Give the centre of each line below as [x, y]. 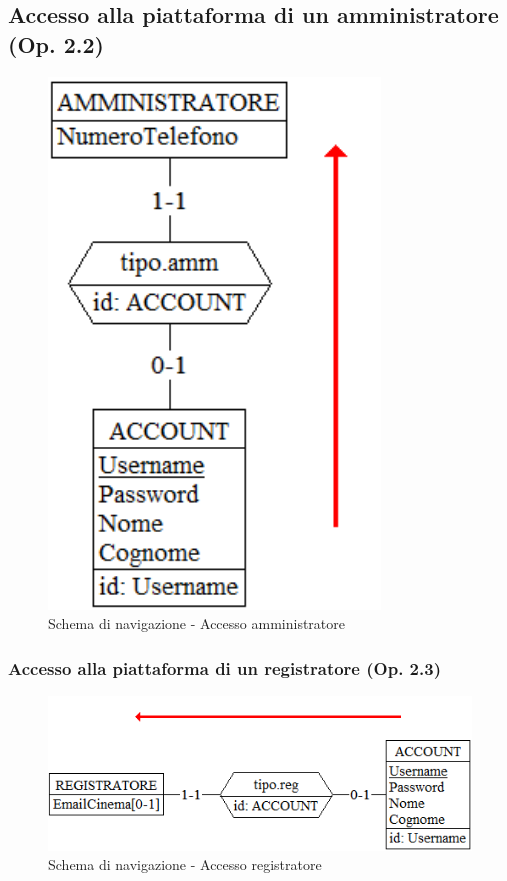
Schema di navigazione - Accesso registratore [185, 864]
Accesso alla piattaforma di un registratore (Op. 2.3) [224, 667]
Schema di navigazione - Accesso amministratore [196, 623]
